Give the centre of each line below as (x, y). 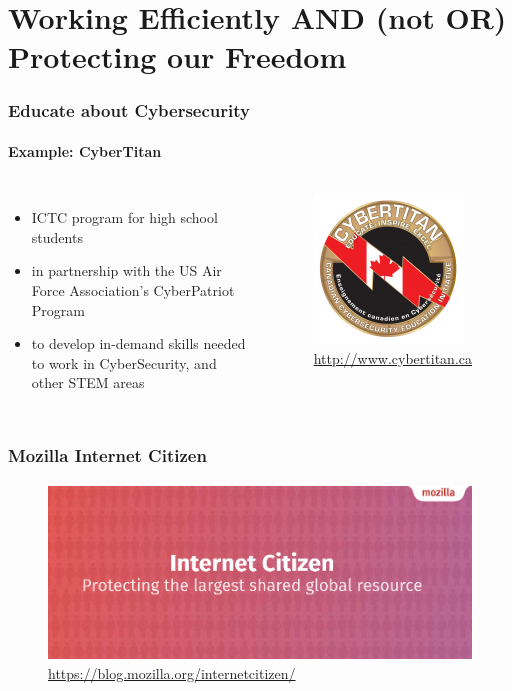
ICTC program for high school (124, 217)
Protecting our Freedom (177, 56)
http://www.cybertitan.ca (392, 357)
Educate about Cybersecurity (129, 110)
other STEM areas (88, 382)
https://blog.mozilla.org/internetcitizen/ (172, 672)
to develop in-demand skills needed (138, 343)
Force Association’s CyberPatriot (133, 289)
